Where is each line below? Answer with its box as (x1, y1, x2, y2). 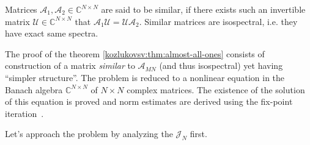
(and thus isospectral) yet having (159, 59, 283, 72)
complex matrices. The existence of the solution (127, 83, 305, 96)
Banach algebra (5, 83, 63, 96)
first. (190, 127, 207, 140)
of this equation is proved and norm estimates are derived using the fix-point (5, 95, 293, 108)
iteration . (5, 107, 44, 119)
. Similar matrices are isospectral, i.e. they (139, 15, 298, 27)
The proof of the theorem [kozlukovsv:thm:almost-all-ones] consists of (5, 47, 265, 60)
